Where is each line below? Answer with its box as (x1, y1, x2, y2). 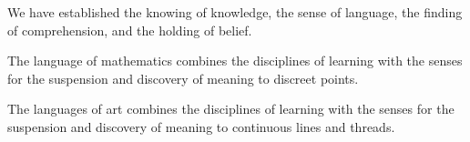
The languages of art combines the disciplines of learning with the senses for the (7, 99, 455, 118)
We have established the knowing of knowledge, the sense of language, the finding (7, 3, 463, 21)
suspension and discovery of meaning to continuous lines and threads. (7, 117, 395, 136)
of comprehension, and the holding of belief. (7, 20, 252, 39)
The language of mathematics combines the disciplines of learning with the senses (7, 51, 463, 70)
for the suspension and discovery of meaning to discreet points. (7, 68, 359, 87)
